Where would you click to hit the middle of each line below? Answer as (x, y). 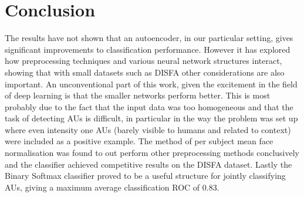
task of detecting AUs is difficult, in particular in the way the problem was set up (151, 118)
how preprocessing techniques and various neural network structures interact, (143, 61)
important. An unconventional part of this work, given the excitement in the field (151, 84)
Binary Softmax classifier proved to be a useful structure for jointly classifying (145, 176)
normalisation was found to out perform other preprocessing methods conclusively (152, 153)
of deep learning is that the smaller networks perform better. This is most (138, 95)
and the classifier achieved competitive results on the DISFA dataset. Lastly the (148, 164)
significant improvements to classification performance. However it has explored (148, 49)
